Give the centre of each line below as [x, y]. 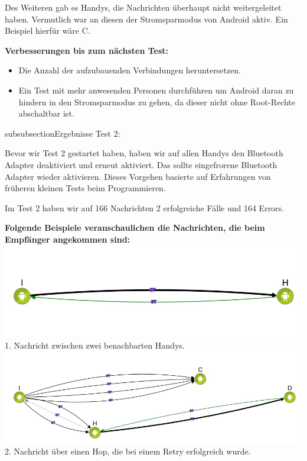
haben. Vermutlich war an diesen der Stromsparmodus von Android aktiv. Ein [146, 19]
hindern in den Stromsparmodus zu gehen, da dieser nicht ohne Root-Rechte [157, 101]
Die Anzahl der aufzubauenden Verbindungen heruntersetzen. [130, 70]
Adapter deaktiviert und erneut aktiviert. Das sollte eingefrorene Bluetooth [141, 164]
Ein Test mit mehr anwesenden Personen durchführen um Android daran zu [156, 90]
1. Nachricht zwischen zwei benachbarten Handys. [95, 345]
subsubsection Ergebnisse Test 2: [63, 133]
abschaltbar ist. [46, 113]
